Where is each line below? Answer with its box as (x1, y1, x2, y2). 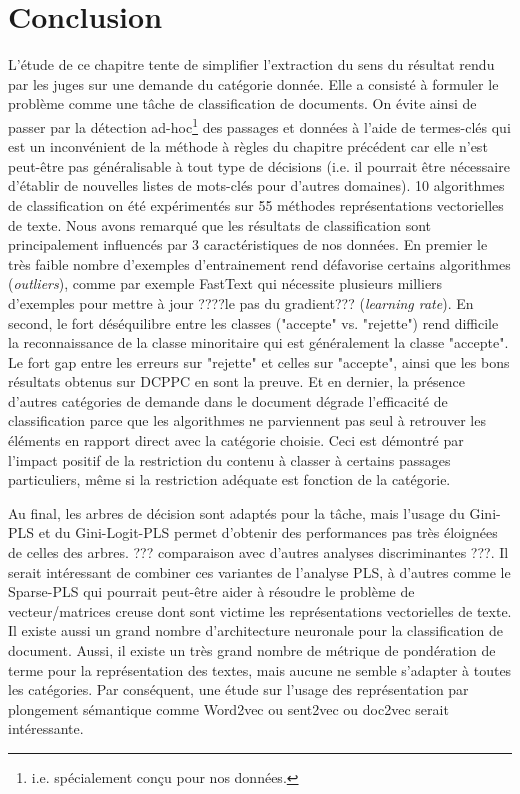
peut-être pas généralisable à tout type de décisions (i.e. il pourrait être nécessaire (8, 155, 510, 176)
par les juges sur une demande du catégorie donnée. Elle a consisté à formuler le (8, 73, 499, 94)
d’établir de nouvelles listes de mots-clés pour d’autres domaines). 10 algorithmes (8, 175, 505, 196)
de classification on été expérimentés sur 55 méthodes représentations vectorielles (8, 194, 504, 215)
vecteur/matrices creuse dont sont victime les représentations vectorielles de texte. (8, 600, 512, 621)
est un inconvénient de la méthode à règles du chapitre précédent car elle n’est (8, 136, 488, 157)
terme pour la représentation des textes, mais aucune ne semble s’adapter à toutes (8, 659, 512, 680)
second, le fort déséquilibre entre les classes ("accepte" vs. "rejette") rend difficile (8, 312, 499, 333)
